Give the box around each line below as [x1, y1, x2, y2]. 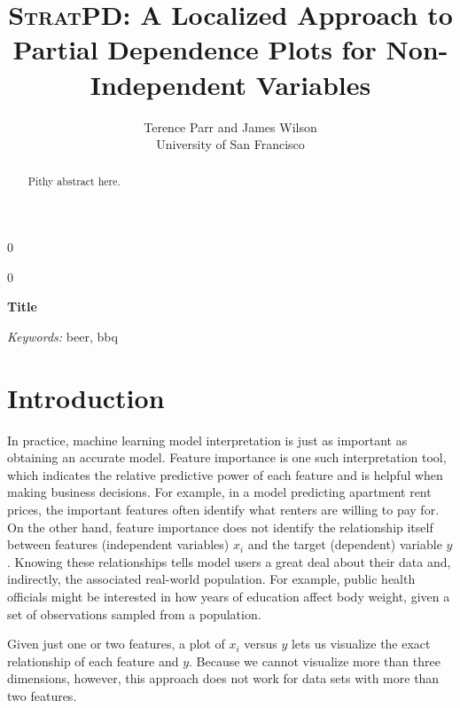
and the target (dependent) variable [247, 535, 442, 554]
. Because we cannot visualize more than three [189, 651, 441, 670]
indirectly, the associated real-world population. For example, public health [7, 570, 416, 588]
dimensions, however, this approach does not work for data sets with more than [7, 669, 440, 688]
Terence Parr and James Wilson [144, 117, 317, 136]
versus [244, 634, 277, 653]
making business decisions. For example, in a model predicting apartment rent [7, 483, 432, 501]
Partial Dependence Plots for [12, 31, 377, 67]
